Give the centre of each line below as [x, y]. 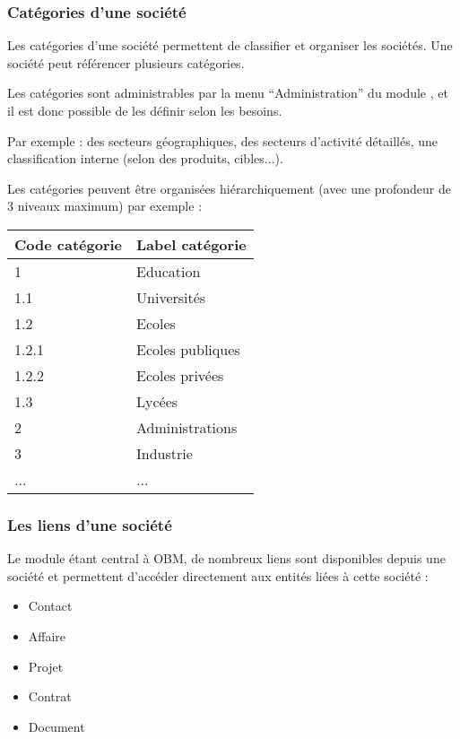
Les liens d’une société [90, 524]
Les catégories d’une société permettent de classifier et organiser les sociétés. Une [230, 45]
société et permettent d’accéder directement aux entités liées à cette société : [218, 575]
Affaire [47, 635]
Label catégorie [191, 244]
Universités [171, 297]
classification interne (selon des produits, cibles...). [145, 158]
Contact [50, 606]
